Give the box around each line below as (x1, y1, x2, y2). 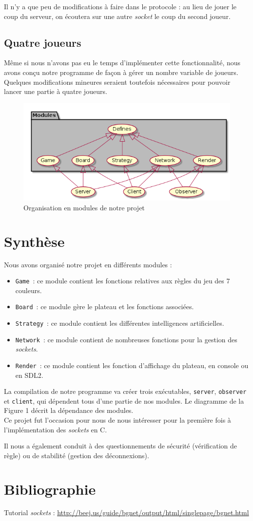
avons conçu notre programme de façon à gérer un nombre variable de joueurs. (4, 67, 238, 77)
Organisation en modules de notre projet (23, 202, 145, 212)
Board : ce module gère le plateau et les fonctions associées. (15, 301, 194, 312)
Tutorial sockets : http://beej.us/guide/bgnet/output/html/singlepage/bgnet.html (4, 507, 249, 517)
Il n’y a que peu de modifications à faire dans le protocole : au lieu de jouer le (4, 1, 237, 11)
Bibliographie (4, 479, 96, 499)
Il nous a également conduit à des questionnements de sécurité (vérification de (4, 441, 237, 451)
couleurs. (15, 285, 42, 295)
